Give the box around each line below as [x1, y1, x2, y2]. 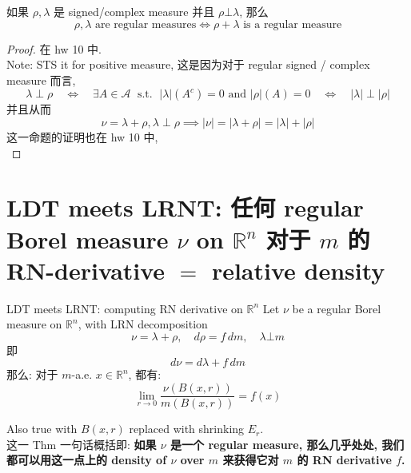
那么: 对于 [6, 366, 58, 383]
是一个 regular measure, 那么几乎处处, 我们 [170, 435, 405, 452]
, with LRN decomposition [78, 316, 208, 332]
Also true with [6, 420, 78, 437]
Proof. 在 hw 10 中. [6, 40, 102, 57]
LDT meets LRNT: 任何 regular [6, 191, 364, 224]
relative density [211, 253, 385, 286]
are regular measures [95, 18, 197, 30]
